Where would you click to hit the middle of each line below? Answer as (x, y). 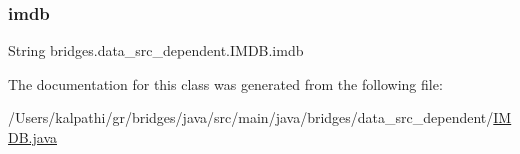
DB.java (32, 137)
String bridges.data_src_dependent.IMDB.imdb (156, 50)
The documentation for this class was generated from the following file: (225, 83)
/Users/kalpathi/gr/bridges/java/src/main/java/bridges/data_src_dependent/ (251, 117)
